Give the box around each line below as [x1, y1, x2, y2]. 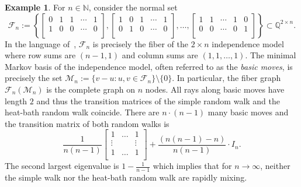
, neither [260, 160, 290, 172]
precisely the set [5, 72, 63, 84]
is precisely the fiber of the [92, 37, 188, 50]
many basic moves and [207, 106, 289, 118]
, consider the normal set [88, 1, 178, 13]
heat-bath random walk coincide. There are [5, 106, 160, 118]
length [5, 94, 27, 107]
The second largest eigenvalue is [5, 160, 119, 172]
